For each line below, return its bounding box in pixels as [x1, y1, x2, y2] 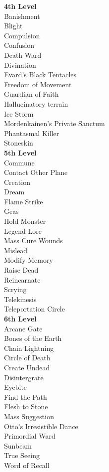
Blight [4, 20, 23, 31]
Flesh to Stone [4, 401, 48, 412]
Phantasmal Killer [4, 128, 59, 138]
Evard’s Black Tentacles [4, 69, 77, 80]
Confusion [4, 40, 35, 50]
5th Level [4, 147, 37, 157]
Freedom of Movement [4, 79, 72, 89]
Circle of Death [4, 352, 51, 363]
